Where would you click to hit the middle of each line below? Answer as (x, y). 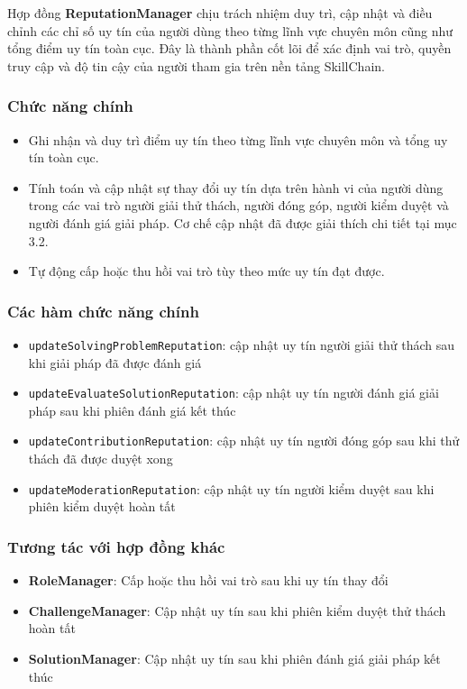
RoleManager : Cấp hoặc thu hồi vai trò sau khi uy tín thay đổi (208, 580)
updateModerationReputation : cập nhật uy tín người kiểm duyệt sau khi (231, 488)
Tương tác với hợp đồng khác (116, 546)
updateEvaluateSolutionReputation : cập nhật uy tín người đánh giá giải (233, 393)
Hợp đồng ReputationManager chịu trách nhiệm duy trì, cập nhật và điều (220, 13)
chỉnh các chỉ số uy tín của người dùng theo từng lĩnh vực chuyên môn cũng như (230, 30)
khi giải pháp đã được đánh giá (115, 362)
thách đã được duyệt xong (101, 459)
